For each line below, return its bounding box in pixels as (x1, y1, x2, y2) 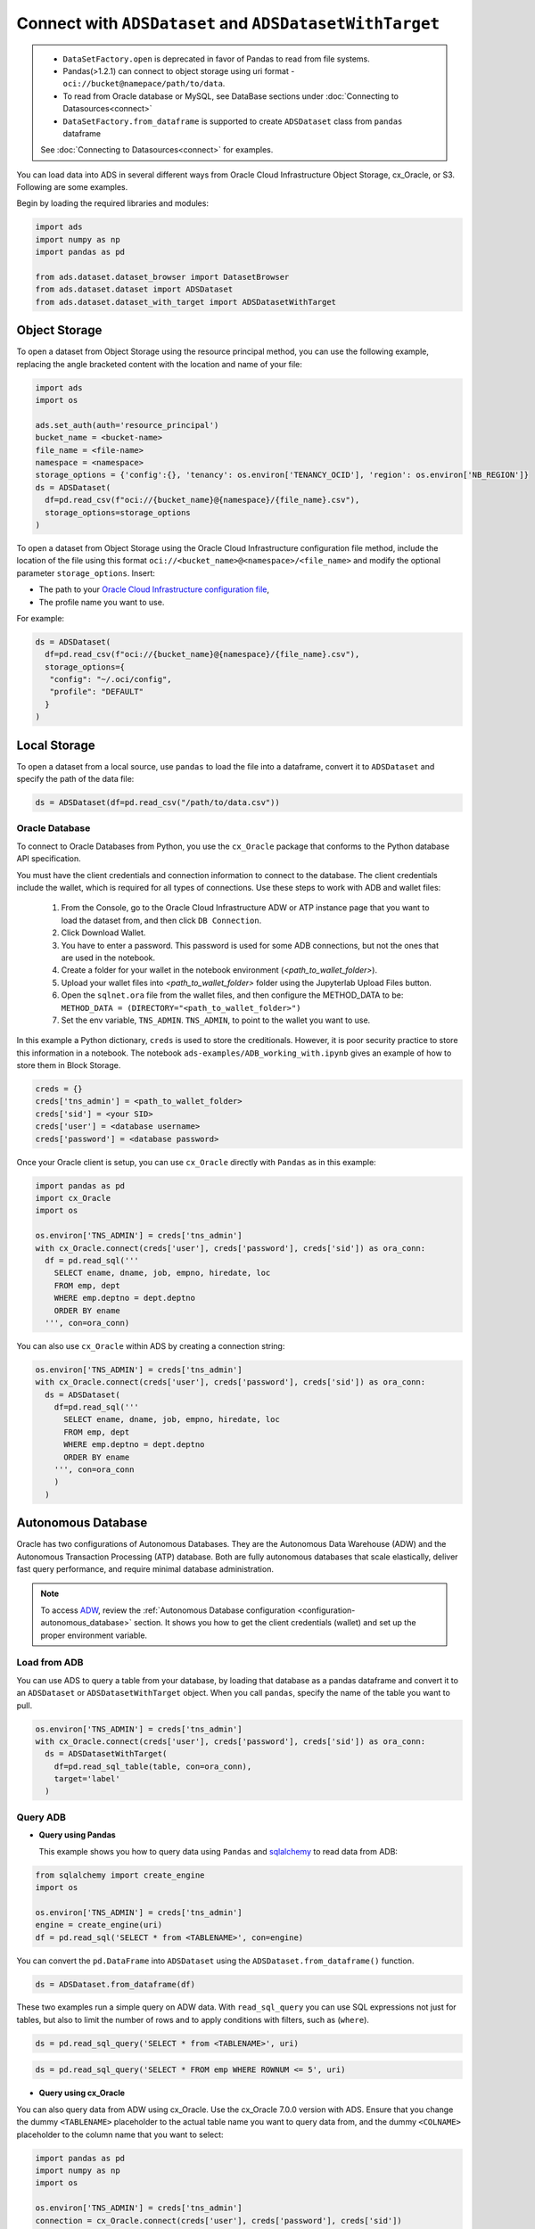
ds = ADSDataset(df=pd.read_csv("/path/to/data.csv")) (35, 798, 280, 808)
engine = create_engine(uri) (35, 1920, 163, 1930)
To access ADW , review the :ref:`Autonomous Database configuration (40, 1605, 296, 1616)
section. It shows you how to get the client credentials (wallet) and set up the (134, 1617, 416, 1628)
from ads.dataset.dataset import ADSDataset (35, 284, 234, 294)
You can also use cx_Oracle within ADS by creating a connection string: (16, 1340, 285, 1351)
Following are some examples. (16, 182, 128, 193)
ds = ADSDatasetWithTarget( (45, 1748, 168, 1759)
